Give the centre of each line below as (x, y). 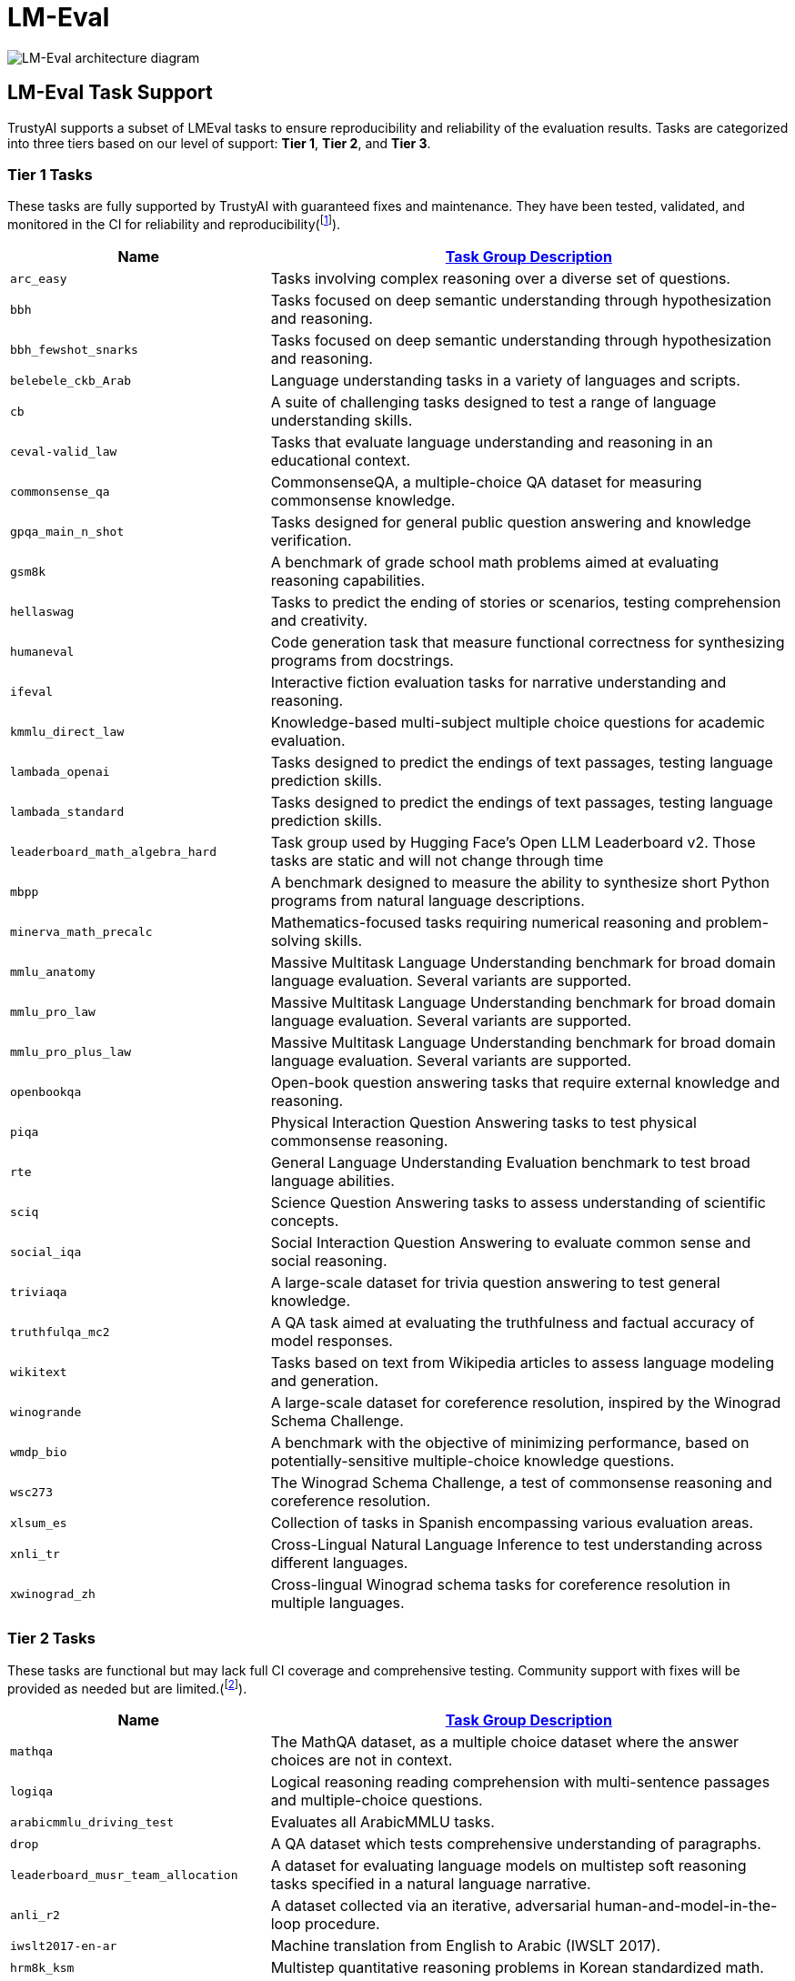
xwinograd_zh (53, 1594)
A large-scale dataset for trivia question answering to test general (495, 1282)
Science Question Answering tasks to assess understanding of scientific (518, 1202)
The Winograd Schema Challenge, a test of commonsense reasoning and (521, 1483)
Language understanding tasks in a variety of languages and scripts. (505, 380)
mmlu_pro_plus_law (71, 1051)
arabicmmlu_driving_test (92, 1822)
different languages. (339, 1563)
